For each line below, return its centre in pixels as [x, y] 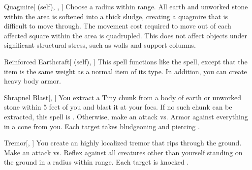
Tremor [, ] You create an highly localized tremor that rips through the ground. [123, 143]
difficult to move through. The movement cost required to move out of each [118, 26]
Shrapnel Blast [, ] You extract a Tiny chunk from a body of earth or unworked [123, 97]
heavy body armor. [32, 81]
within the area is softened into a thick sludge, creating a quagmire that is [116, 16]
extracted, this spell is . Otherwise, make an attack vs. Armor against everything [126, 116]
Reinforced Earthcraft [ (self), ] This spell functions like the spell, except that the [126, 61]
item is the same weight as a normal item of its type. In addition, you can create [126, 71]
